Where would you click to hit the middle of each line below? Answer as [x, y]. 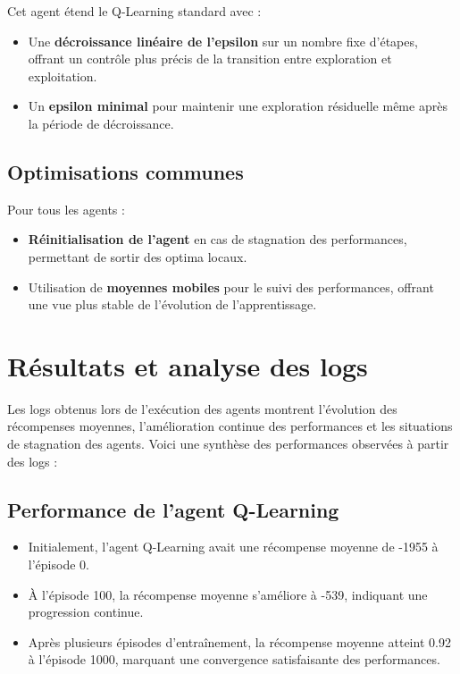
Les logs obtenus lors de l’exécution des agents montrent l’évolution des [202, 408]
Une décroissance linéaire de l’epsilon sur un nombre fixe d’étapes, [223, 41]
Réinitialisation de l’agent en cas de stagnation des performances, [217, 239]
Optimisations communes [125, 171]
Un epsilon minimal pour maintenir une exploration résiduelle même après [238, 106]
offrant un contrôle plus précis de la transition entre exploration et [210, 59]
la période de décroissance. [101, 123]
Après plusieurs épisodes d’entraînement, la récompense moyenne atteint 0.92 [239, 641]
